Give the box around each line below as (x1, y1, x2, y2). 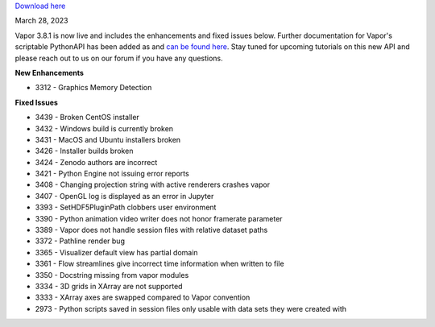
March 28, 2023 (14, 16, 68, 26)
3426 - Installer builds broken (35, 146, 134, 156)
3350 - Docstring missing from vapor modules (35, 270, 189, 279)
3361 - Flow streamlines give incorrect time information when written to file (35, 259, 285, 269)
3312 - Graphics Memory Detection (35, 83, 152, 93)
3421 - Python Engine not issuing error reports (35, 169, 189, 179)
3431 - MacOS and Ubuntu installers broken (35, 135, 181, 144)
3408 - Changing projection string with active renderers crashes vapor (35, 180, 270, 189)
